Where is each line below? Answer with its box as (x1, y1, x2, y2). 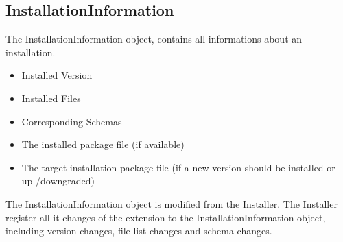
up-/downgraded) (21, 173, 95, 188)
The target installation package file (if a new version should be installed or (21, 160, 335, 174)
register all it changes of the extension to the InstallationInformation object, (5, 210, 326, 224)
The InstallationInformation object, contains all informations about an (5, 32, 303, 46)
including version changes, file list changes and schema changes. (5, 223, 272, 238)
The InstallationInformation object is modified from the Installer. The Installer (5, 196, 338, 210)
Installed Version (21, 68, 93, 82)
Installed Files (21, 90, 81, 105)
